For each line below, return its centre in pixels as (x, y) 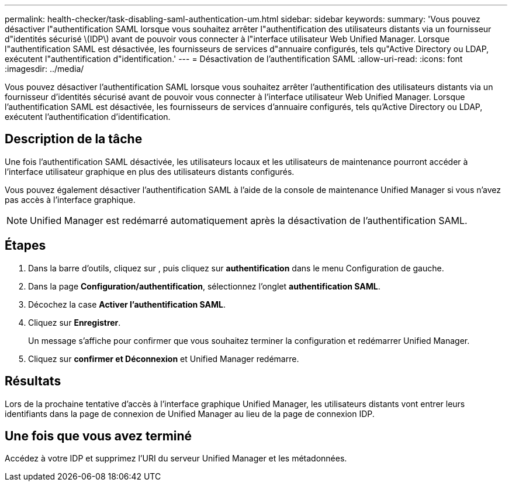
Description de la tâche (74, 139)
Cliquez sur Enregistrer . (75, 322)
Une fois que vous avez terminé (98, 436)
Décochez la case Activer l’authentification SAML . (127, 304)
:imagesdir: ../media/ (44, 69)
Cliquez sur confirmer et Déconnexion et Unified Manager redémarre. (164, 359)
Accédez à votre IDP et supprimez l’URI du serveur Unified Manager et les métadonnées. (176, 459)
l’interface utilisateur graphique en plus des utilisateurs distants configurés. (150, 171)
